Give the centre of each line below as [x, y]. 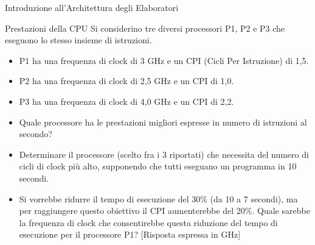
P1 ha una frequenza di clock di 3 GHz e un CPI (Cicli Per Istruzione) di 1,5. [164, 60]
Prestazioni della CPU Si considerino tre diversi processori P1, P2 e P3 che [145, 28]
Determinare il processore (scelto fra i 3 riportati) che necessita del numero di [164, 154]
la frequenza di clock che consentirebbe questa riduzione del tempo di [148, 222]
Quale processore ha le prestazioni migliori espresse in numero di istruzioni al [163, 122]
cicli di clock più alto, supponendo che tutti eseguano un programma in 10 [158, 166]
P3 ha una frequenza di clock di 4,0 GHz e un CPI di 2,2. [126, 101]
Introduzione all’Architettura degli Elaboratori [92, 7]
